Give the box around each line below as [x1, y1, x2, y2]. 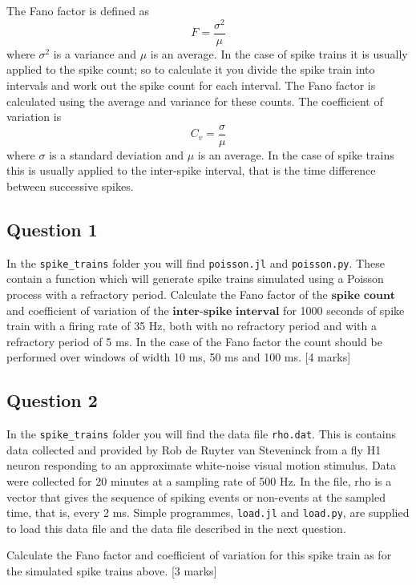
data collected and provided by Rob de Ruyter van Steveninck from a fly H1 [6, 441, 382, 458]
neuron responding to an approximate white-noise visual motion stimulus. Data [6, 457, 397, 474]
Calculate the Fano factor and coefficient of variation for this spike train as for [6, 547, 392, 563]
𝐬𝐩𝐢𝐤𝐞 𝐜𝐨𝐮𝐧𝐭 [331, 290, 396, 301]
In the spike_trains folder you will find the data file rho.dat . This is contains [6, 426, 396, 442]
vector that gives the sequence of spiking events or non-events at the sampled [6, 488, 386, 505]
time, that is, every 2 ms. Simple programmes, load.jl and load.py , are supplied [6, 504, 410, 521]
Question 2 [6, 388, 98, 413]
